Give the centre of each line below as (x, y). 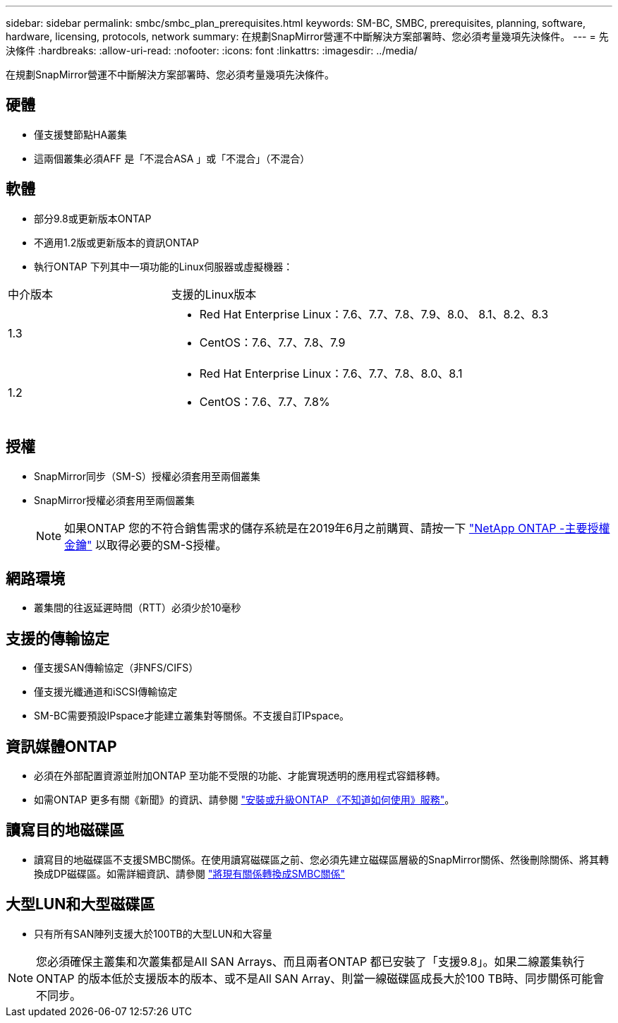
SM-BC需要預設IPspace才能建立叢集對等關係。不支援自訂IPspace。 (192, 716)
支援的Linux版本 (214, 294)
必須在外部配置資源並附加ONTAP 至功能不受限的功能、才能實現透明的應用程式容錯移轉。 (240, 776)
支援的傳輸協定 (57, 638)
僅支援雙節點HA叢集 (81, 134)
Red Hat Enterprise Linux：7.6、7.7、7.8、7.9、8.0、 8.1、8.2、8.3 (374, 314)
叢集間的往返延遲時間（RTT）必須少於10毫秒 (138, 608)
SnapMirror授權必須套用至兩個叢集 (114, 500)
